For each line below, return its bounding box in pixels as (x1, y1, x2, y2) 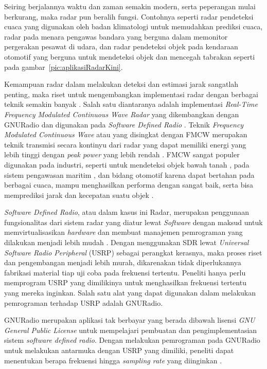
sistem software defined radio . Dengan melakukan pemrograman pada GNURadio (4, 335, 260, 345)
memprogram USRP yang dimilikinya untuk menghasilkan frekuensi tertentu (4, 277, 246, 288)
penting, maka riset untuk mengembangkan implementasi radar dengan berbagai (4, 88, 258, 99)
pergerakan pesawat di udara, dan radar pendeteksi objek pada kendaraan (4, 41, 238, 52)
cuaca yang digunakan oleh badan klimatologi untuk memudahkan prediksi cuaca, (4, 21, 263, 32)
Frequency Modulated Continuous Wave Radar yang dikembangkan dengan (4, 108, 239, 119)
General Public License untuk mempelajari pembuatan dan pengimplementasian (4, 324, 257, 335)
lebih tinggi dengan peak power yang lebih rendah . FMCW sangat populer (4, 149, 240, 160)
